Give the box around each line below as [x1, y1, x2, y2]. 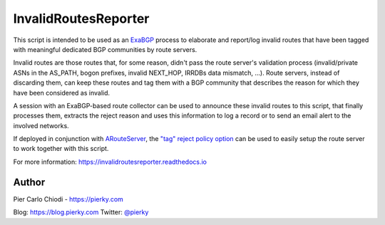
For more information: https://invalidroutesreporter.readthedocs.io [13, 157, 207, 166]
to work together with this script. [13, 145, 109, 153]
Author [13, 176, 46, 188]
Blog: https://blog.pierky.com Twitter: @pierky [13, 208, 149, 216]
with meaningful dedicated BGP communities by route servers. [13, 45, 197, 53]
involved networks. [13, 121, 69, 130]
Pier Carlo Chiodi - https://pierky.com [13, 194, 124, 203]
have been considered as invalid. [13, 88, 111, 97]
